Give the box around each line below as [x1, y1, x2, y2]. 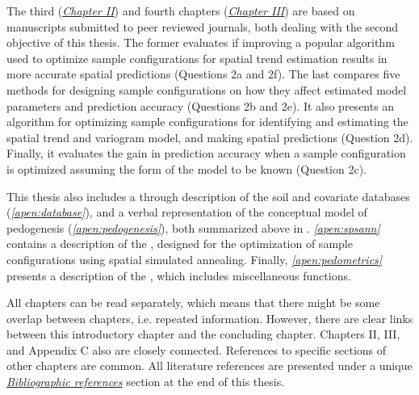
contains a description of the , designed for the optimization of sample [6, 235, 353, 252]
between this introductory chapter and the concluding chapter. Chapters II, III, [6, 326, 400, 342]
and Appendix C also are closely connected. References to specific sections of [6, 341, 387, 358]
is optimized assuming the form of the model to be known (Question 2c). [6, 160, 367, 177]
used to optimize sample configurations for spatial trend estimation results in [6, 49, 388, 66]
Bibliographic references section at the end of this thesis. [6, 373, 285, 390]
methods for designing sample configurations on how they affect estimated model [6, 81, 407, 98]
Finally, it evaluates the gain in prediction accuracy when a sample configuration [6, 145, 406, 162]
